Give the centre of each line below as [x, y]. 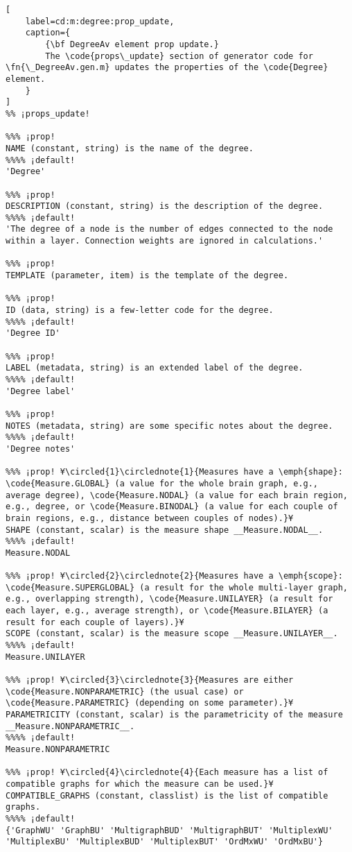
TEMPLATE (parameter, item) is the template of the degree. [147, 276]
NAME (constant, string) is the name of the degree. [130, 148]
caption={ [48, 33]
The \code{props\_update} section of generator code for [179, 56]
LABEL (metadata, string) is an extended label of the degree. [155, 368]
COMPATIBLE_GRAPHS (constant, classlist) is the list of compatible [167, 795]
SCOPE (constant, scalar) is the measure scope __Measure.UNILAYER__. [172, 634]
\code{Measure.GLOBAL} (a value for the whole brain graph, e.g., [162, 483]
